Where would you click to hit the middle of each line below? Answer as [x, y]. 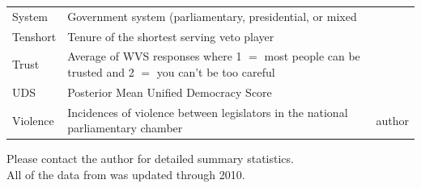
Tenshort [34, 36]
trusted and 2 [101, 72]
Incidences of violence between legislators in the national [208, 112]
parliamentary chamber [125, 128]
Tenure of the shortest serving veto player [171, 36]
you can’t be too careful [216, 72]
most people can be [312, 56]
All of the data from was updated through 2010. [126, 174]
